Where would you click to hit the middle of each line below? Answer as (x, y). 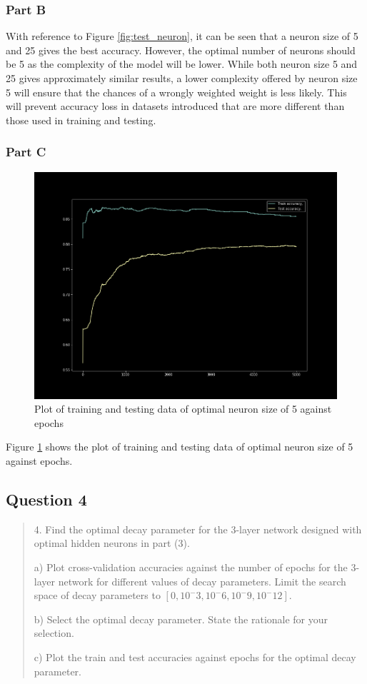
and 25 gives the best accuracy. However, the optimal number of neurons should (181, 50)
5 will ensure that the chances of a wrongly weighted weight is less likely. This (176, 92)
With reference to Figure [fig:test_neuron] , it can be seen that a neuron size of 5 (182, 36)
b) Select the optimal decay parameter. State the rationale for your (181, 619)
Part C (26, 152)
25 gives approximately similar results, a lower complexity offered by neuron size (182, 78)
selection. (54, 633)
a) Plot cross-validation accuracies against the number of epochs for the (191, 567)
